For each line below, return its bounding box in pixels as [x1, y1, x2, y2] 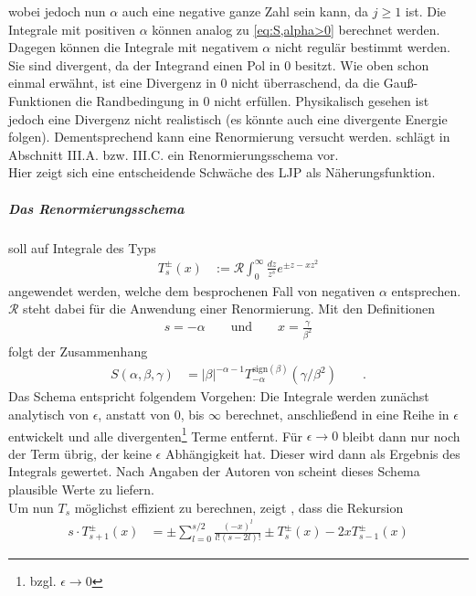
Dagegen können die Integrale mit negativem [8, 37, 259, 57]
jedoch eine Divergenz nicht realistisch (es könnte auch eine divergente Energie [8, 109, 448, 128]
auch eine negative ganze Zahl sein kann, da [122, 2, 369, 20]
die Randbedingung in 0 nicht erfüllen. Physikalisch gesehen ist [75, 90, 429, 110]
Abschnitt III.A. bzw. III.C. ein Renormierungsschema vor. [8, 144, 339, 164]
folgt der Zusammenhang [8, 341, 148, 360]
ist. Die [405, 2, 447, 20]
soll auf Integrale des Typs [8, 238, 156, 257]
